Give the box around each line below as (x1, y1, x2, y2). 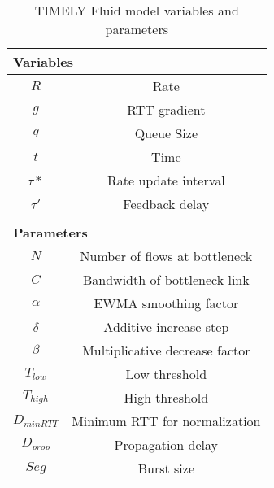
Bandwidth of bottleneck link (82, 270, 250, 289)
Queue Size (134, 124, 198, 142)
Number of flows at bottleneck (80, 246, 253, 265)
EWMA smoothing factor (94, 294, 239, 312)
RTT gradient (127, 100, 206, 119)
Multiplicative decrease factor (82, 341, 250, 359)
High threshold (124, 388, 209, 407)
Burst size (137, 459, 194, 477)
